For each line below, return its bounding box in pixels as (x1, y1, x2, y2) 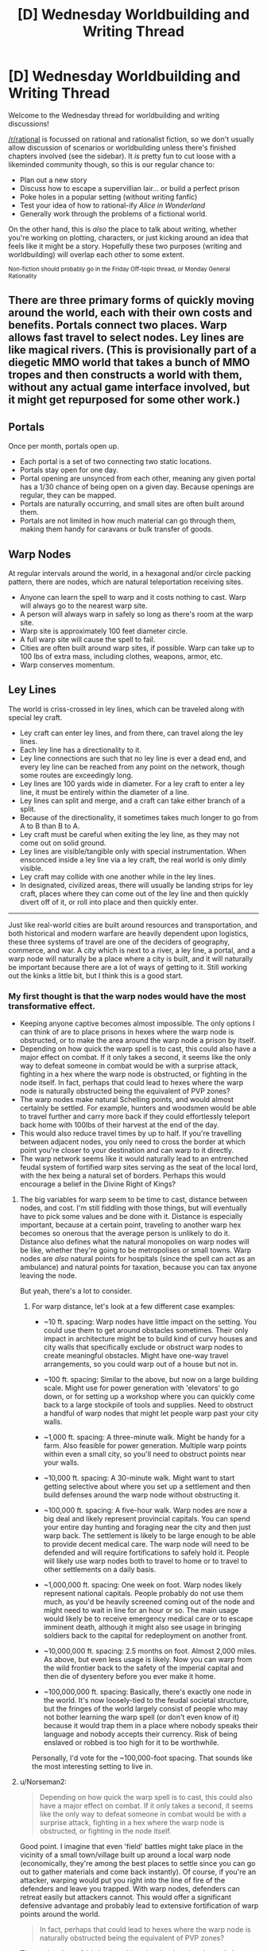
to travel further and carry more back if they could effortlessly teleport (19, 1112, 250, 1121)
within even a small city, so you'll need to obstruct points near (43, 1450, 246, 1459)
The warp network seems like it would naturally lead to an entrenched (19, 1154, 249, 1163)
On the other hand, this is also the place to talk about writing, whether (8, 224, 237, 234)
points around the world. (19, 1910, 101, 1919)
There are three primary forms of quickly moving (8, 294, 255, 307)
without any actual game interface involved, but (8, 380, 250, 395)
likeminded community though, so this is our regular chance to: (8, 159, 215, 169)
